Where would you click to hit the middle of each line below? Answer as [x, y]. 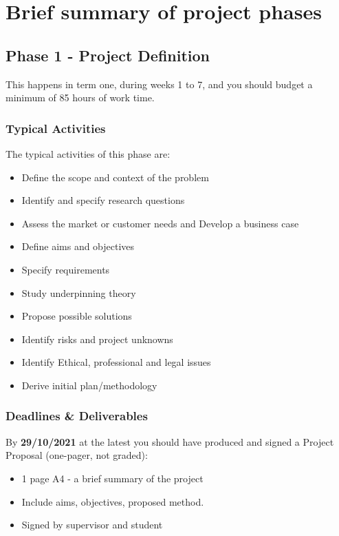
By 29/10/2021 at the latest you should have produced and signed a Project [170, 441]
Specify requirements [66, 269]
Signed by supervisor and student [92, 525]
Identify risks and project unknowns [97, 339]
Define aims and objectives [78, 246]
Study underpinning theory [79, 292]
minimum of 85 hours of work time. [80, 97]
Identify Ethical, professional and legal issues [116, 362]
